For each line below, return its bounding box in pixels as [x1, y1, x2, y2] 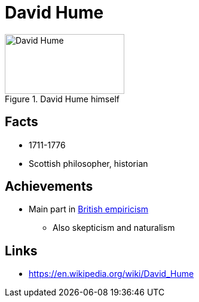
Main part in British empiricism [29, 204, 149, 215]
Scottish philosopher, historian [29, 158, 148, 169]
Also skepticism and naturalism [53, 222, 175, 233]
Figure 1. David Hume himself [5, 93, 120, 104]
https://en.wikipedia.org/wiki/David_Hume [29, 269, 194, 279]
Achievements [5, 179, 93, 194]
